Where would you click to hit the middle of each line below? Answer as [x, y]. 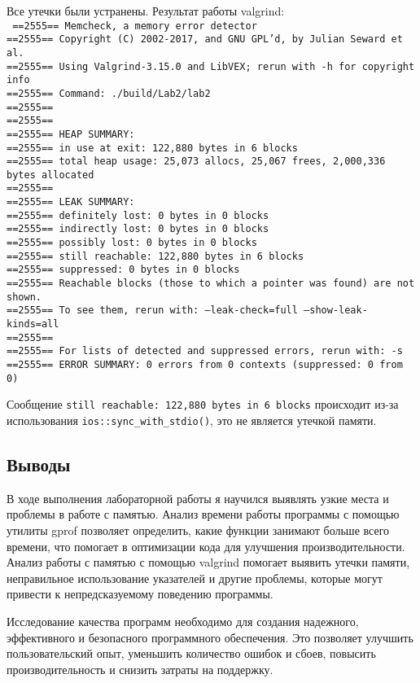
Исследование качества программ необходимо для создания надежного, [183, 621]
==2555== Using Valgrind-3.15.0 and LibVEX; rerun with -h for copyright [211, 66]
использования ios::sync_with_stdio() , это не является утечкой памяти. [192, 420]
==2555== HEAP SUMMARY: [71, 134]
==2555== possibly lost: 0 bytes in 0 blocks [132, 243]
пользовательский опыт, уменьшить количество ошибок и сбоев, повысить [191, 653]
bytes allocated [50, 175]
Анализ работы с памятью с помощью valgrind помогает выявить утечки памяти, [208, 562]
